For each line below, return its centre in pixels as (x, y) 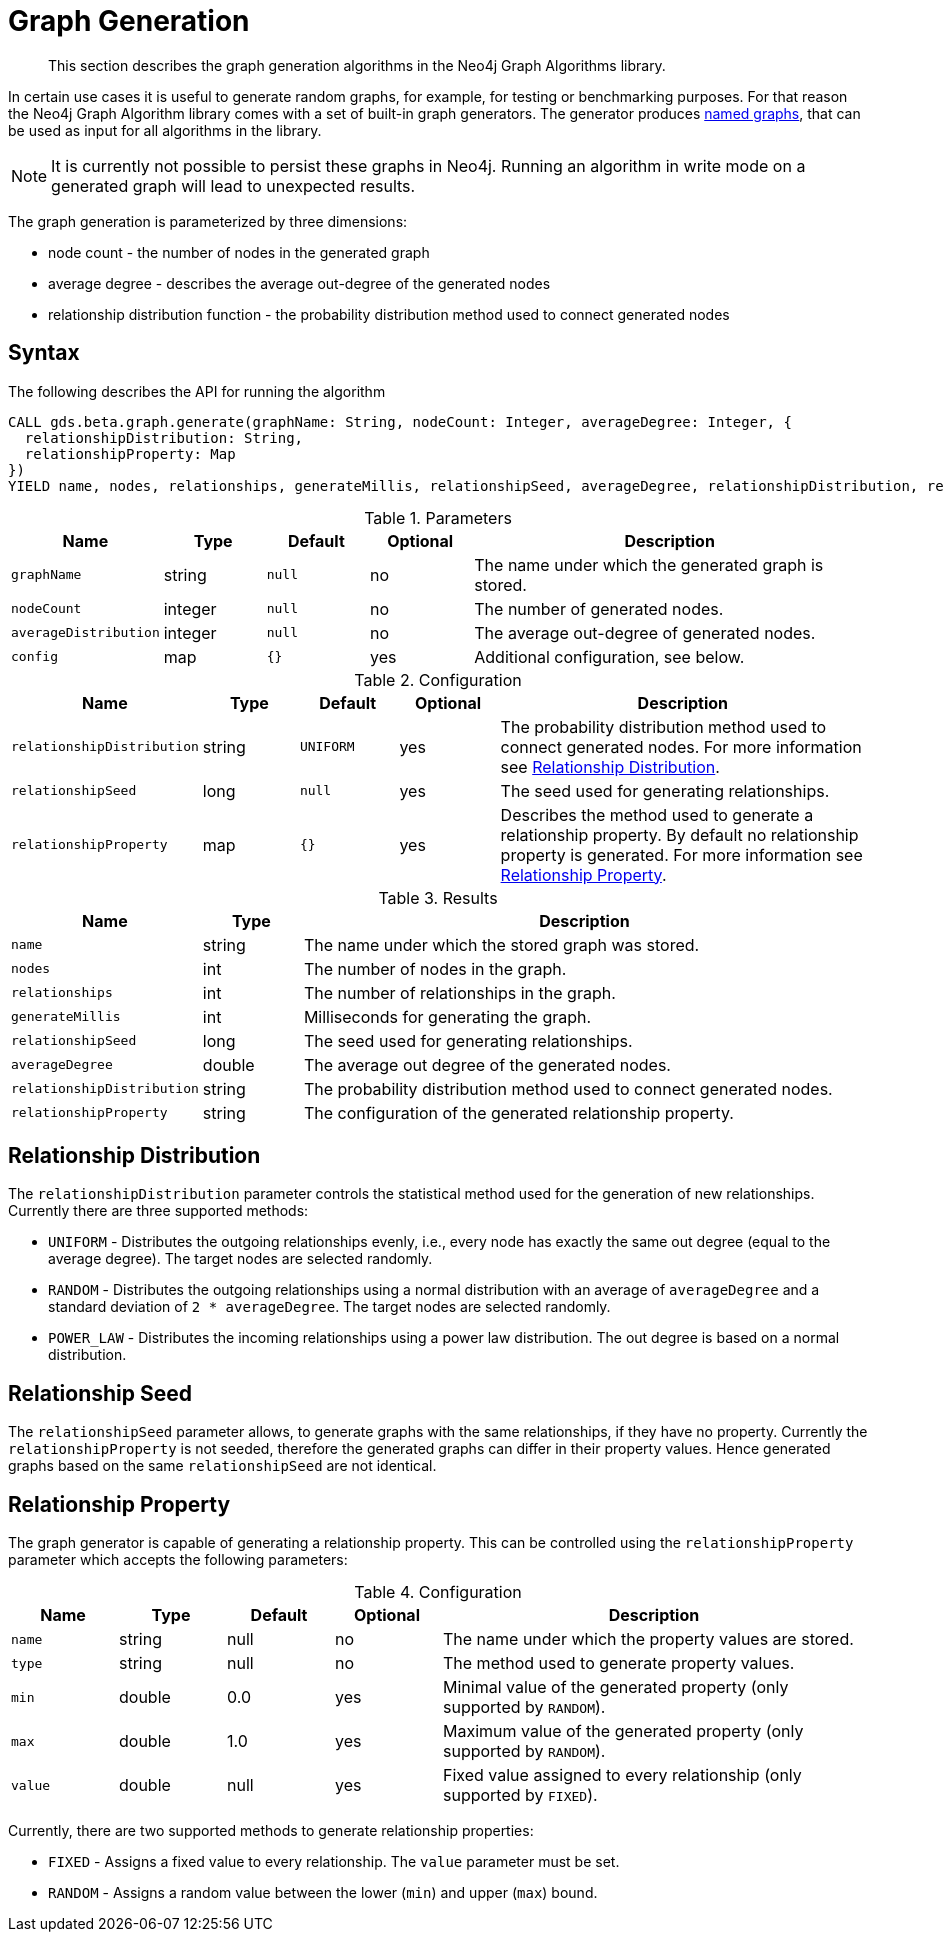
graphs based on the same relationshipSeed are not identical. (222, 1466)
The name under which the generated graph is (649, 564)
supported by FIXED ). (520, 1795)
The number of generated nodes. (599, 608)
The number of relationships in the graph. (459, 992)
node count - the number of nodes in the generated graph (239, 252)
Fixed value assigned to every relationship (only (622, 1775)
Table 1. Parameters (438, 517)
